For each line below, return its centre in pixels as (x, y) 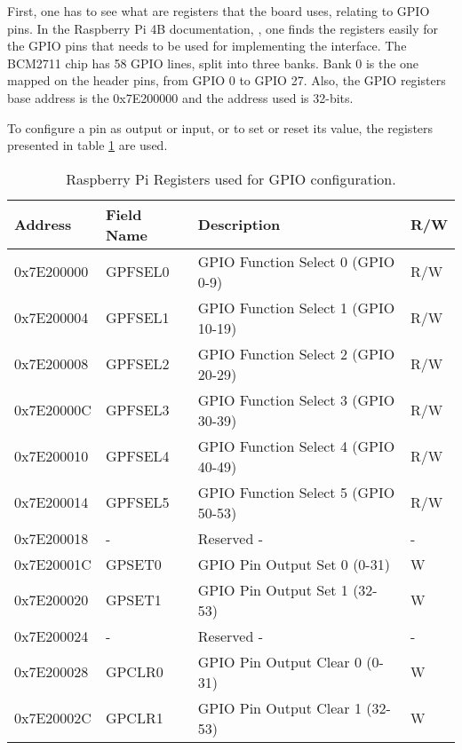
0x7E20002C (53, 718)
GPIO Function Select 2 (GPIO (296, 353)
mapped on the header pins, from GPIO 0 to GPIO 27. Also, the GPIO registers (227, 80)
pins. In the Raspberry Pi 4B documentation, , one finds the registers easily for (223, 28)
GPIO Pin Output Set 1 (273, 589)
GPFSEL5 (137, 502)
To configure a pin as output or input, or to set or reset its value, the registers (220, 127)
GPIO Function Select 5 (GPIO (296, 492)
